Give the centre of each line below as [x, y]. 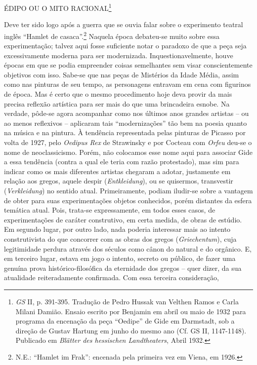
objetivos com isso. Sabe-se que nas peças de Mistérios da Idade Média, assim [122, 74]
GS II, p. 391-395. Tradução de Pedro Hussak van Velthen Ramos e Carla [127, 301]
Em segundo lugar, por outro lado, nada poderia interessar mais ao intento [117, 229]
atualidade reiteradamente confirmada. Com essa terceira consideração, [111, 277]
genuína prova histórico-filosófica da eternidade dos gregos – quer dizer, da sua [123, 268]
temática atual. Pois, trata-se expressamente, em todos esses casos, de [110, 210]
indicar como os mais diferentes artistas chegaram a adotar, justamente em [117, 171]
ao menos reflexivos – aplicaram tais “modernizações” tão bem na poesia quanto [126, 123]
